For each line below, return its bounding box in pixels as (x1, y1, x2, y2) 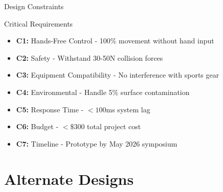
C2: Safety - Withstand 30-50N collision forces (16, 52, 163, 63)
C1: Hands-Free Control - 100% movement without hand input (16, 35, 214, 46)
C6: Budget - (16, 121, 59, 132)
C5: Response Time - (16, 104, 84, 114)
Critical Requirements (4, 18, 73, 29)
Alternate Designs (4, 168, 134, 189)
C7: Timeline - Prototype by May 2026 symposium (16, 138, 177, 149)
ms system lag (106, 104, 150, 114)
